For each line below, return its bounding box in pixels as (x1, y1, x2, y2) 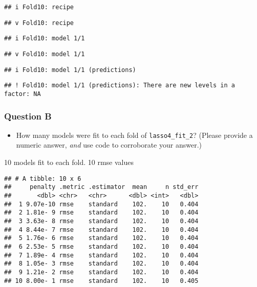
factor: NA (4, 90, 41, 98)
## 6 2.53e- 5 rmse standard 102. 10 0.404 (4, 243, 199, 250)
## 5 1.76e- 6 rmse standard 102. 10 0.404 (4, 234, 199, 242)
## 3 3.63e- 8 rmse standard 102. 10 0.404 (4, 217, 199, 225)
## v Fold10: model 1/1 (4, 50, 85, 58)
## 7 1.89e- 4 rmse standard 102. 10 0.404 (4, 251, 199, 259)
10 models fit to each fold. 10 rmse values (4, 157, 134, 168)
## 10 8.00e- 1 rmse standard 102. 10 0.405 (4, 277, 199, 284)
